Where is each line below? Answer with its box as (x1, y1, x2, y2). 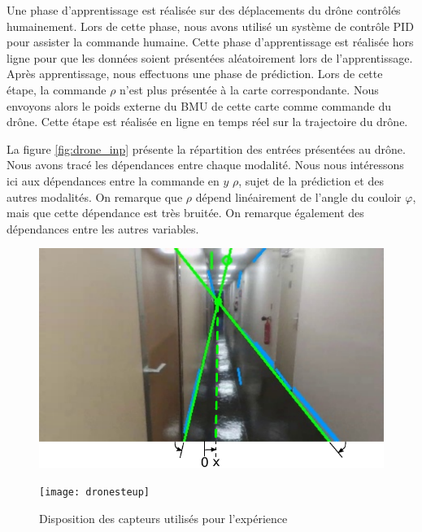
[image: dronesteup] (39, 486, 150, 498)
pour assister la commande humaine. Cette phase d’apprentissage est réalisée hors (7, 33, 414, 50)
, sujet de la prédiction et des (238, 172, 384, 189)
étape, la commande (7, 81, 107, 98)
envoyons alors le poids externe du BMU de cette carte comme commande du (7, 97, 391, 114)
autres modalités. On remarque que (7, 188, 183, 205)
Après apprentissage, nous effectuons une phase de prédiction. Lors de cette (7, 65, 383, 82)
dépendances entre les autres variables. (7, 220, 199, 237)
